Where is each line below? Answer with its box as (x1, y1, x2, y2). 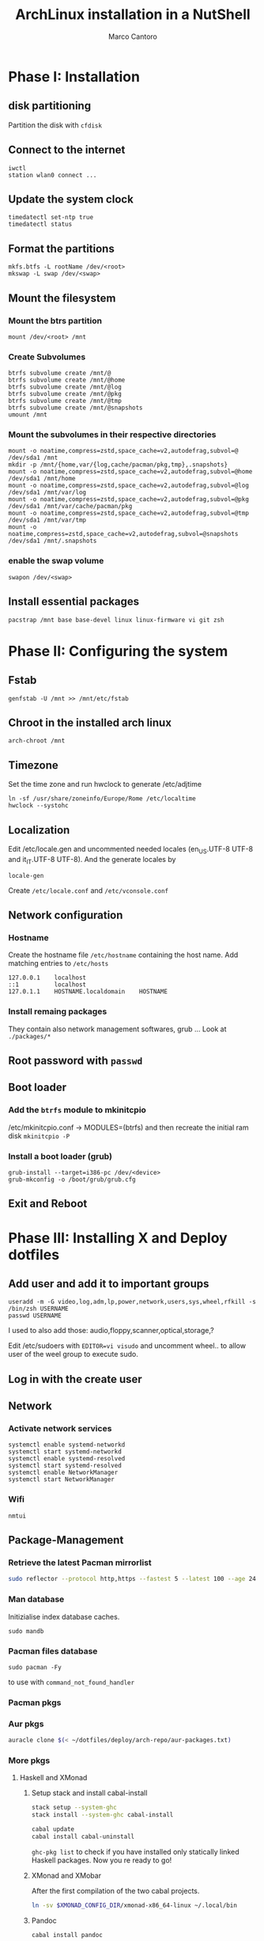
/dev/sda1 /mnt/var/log (8, 488, 87, 496)
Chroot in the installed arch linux (8, 716, 172, 729)
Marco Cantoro (107, 32, 158, 41)
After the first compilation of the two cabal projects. (31, 1886, 200, 1895)
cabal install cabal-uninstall (31, 1833, 135, 1840)
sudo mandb (8, 1627, 44, 1635)
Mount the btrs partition (8, 315, 103, 326)
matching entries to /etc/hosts (8, 959, 109, 968)
